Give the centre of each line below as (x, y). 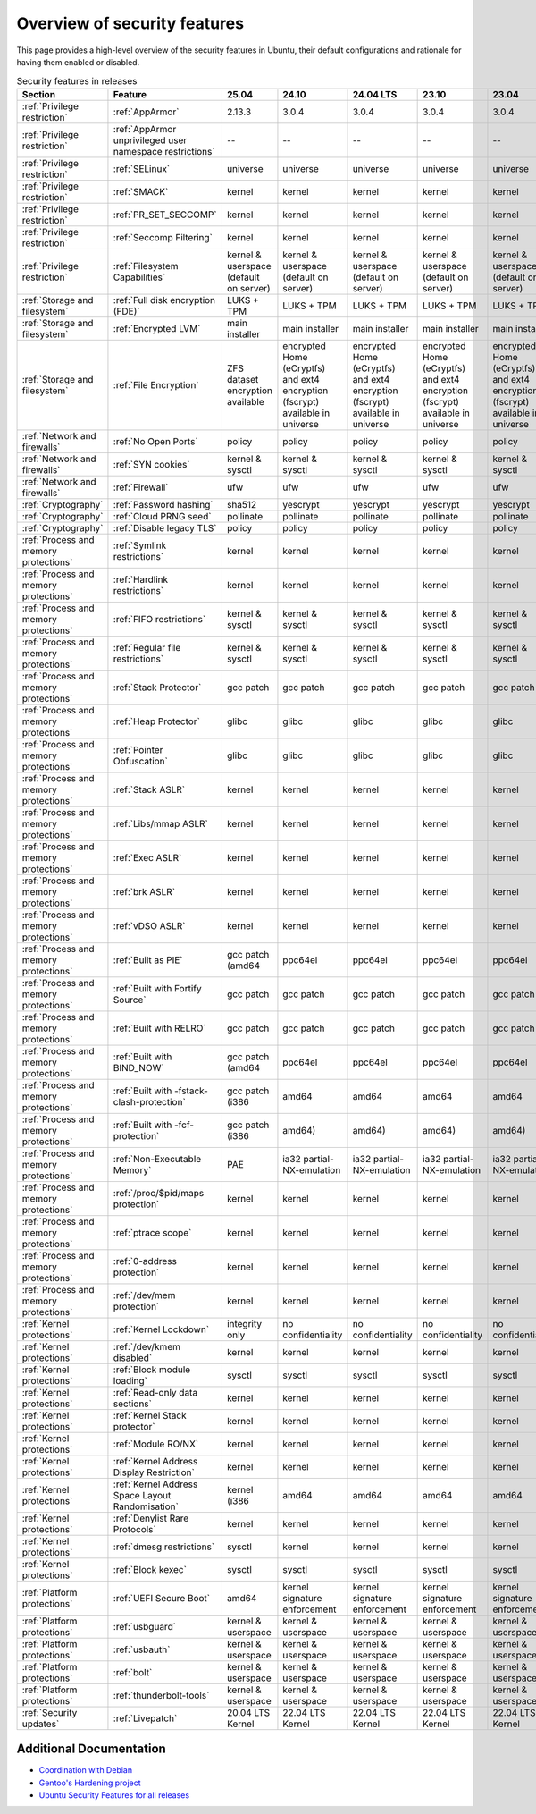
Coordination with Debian (86, 1770)
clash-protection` (150, 1101)
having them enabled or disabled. (78, 62)
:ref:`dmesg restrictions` (164, 1547)
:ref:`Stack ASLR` (149, 789)
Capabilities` (139, 277)
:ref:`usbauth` (142, 1649)
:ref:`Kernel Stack (150, 1415)
